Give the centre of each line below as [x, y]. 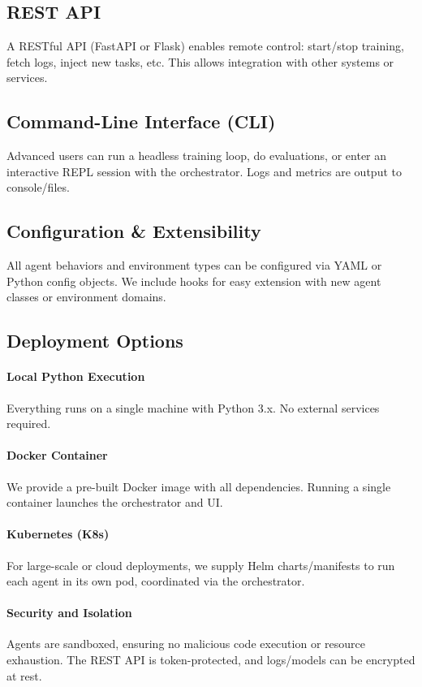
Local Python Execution [76, 376]
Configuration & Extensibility [134, 231]
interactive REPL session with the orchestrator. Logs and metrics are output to [204, 171]
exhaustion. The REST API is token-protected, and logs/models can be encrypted [211, 660]
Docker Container [57, 455]
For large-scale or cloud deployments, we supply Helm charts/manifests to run [201, 565]
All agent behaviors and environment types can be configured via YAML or [194, 265]
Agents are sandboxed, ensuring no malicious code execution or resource [186, 644]
